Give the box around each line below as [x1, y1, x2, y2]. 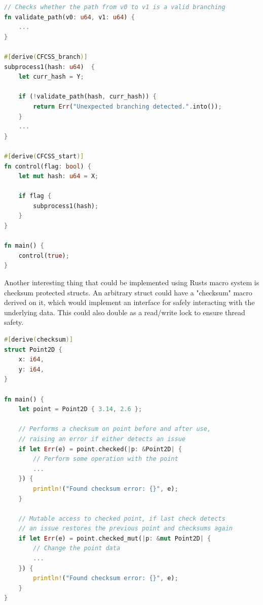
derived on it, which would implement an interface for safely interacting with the [4, 297, 255, 308]
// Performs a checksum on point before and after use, [18, 425, 211, 433]
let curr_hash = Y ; [18, 73, 84, 81]
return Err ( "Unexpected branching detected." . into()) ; [33, 103, 222, 110]
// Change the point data [33, 545, 121, 552]
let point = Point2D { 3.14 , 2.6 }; [18, 406, 142, 413]
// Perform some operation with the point [33, 455, 178, 463]
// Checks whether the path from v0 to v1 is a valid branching [4, 4, 226, 11]
